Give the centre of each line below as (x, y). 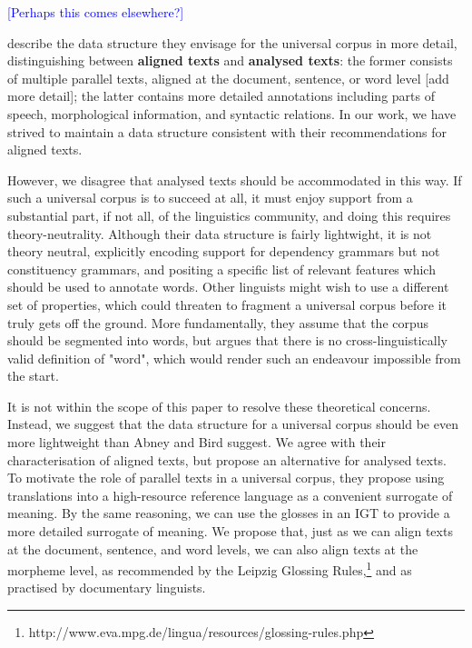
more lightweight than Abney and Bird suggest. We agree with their (197, 442)
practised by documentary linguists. (107, 588)
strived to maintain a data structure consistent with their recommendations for (227, 131)
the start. (33, 376)
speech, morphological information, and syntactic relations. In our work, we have (232, 113)
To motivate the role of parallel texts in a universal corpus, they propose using (226, 478)
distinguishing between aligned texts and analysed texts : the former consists (230, 60)
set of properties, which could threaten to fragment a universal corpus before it (227, 304)
